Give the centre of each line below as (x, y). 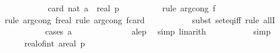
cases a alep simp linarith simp (158, 31)
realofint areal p (55, 43)
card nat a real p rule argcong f (132, 8)
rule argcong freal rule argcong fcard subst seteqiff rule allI (140, 19)
